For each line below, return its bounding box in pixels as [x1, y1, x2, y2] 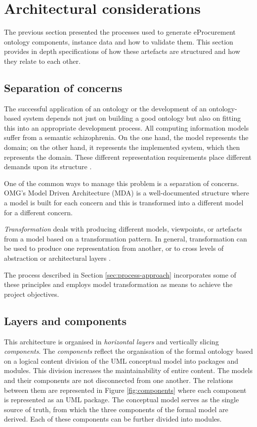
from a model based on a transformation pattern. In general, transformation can [4, 233, 247, 243]
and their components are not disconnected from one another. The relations [4, 375, 233, 385]
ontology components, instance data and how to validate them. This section [4, 36, 233, 47]
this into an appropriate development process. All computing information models [4, 122, 249, 133]
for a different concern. [4, 207, 73, 217]
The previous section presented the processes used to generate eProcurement [4, 27, 236, 37]
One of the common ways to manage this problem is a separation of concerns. [4, 178, 239, 188]
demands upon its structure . [4, 161, 92, 172]
